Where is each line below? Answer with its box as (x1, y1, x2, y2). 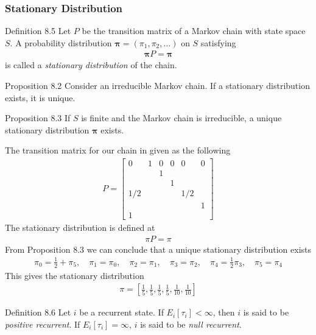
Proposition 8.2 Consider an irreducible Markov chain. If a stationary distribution (5, 79, 310, 92)
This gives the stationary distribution (5, 269, 144, 281)
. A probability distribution (10, 36, 112, 49)
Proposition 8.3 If (5, 111, 71, 124)
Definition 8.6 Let (5, 306, 71, 319)
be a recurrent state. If (79, 306, 164, 319)
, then (212, 306, 235, 319)
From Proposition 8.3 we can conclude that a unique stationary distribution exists (5, 242, 312, 255)
